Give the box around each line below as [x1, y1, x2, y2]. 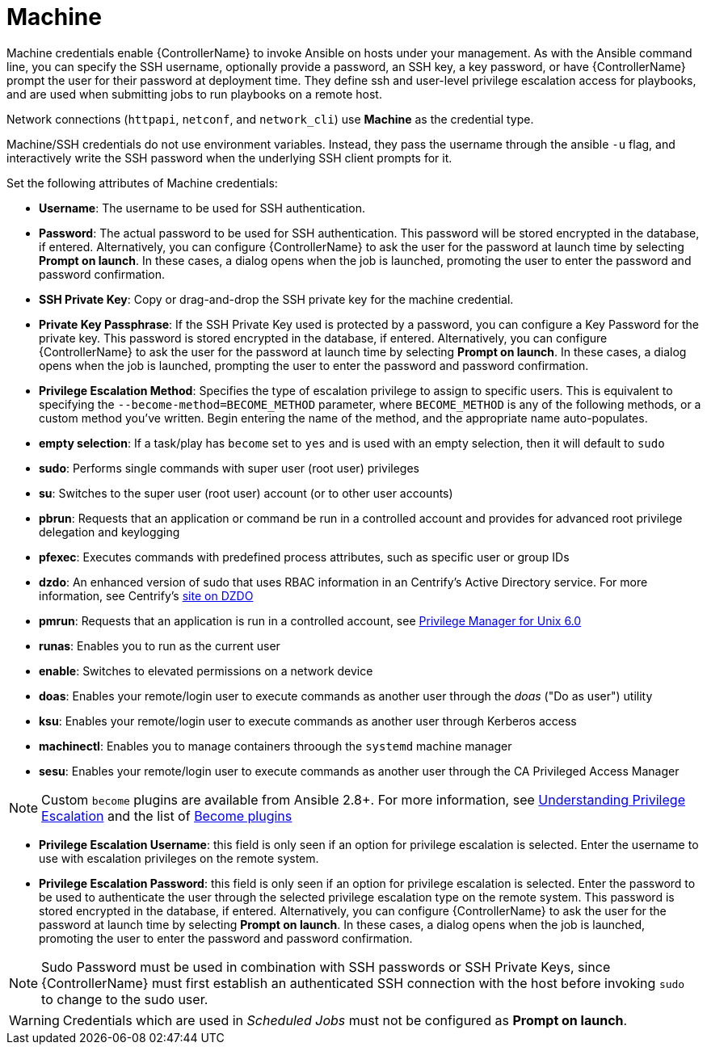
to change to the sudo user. [41, 990, 208, 1007]
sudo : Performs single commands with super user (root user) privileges [39, 460, 419, 475]
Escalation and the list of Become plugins [41, 807, 292, 824]
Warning [9, 1011, 60, 1028]
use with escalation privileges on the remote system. [39, 851, 319, 865]
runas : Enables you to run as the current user [39, 638, 280, 653]
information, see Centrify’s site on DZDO [39, 588, 254, 603]
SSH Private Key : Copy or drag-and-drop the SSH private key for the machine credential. [39, 292, 514, 306]
